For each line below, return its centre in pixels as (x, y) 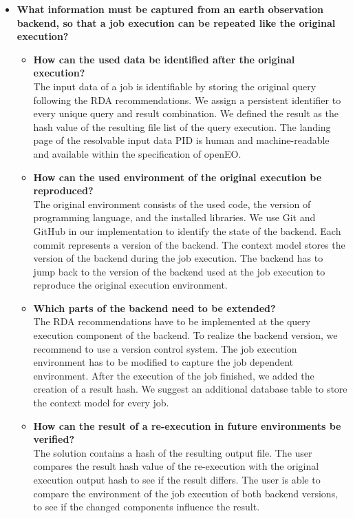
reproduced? (63, 190)
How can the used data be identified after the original (164, 59)
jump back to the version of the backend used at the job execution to (179, 271)
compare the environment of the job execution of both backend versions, (186, 493)
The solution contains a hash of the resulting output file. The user (173, 452)
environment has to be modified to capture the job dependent (163, 362)
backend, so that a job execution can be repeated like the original (176, 22)
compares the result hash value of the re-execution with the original (176, 466)
